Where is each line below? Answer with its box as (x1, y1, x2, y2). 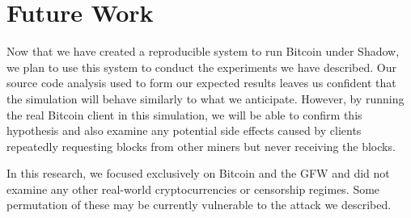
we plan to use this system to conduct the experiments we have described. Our (6, 58, 396, 75)
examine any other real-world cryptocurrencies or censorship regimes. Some (6, 180, 380, 197)
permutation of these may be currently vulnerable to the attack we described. (6, 196, 392, 213)
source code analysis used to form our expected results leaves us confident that (6, 74, 396, 91)
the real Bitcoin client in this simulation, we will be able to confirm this (6, 106, 362, 123)
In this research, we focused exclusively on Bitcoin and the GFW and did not (6, 165, 390, 182)
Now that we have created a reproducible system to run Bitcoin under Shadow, (6, 43, 400, 60)
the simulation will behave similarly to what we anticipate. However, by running (6, 90, 405, 107)
